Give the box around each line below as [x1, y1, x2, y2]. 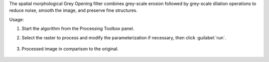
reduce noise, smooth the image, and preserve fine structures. [9, 7, 138, 13]
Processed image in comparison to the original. [21, 46, 119, 52]
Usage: [9, 16, 24, 22]
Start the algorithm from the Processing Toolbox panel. [21, 26, 134, 31]
